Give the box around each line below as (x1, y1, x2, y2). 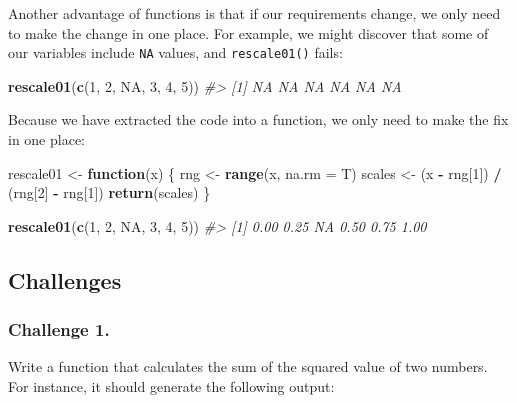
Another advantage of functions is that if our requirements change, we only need (8, 3, 501, 23)
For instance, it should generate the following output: (8, 376, 335, 396)
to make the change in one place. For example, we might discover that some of (8, 22, 489, 43)
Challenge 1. (8, 317, 110, 342)
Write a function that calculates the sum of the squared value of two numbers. (8, 356, 488, 377)
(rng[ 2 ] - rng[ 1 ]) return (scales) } (8, 182, 211, 203)
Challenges (8, 264, 122, 295)
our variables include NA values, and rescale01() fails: (8, 42, 343, 63)
